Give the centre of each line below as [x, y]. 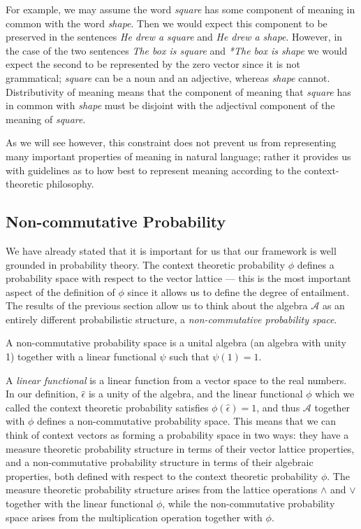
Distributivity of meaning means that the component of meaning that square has [178, 91]
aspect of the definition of [60, 291]
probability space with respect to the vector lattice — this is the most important [178, 278]
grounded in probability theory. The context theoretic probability [146, 264]
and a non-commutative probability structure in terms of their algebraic [160, 462]
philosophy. [70, 184]
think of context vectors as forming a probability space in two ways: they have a [177, 435]
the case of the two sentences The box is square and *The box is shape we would [177, 50]
